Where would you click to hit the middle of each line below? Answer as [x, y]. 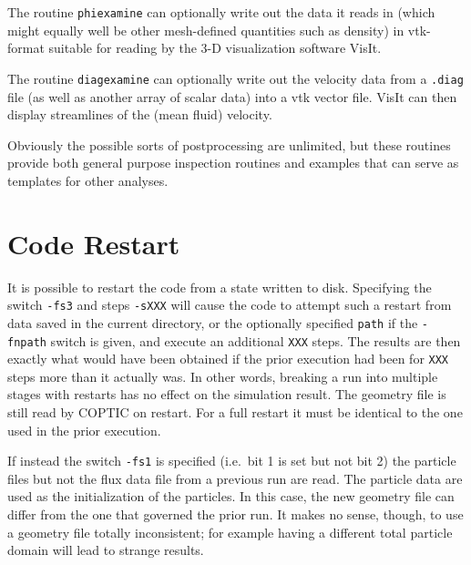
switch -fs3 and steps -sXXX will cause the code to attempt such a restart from [230, 305]
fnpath [27, 342]
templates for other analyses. [88, 180]
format [26, 48]
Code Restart [94, 243]
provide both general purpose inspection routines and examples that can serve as [233, 163]
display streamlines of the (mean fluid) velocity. [140, 114]
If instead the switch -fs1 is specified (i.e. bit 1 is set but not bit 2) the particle [232, 461]
